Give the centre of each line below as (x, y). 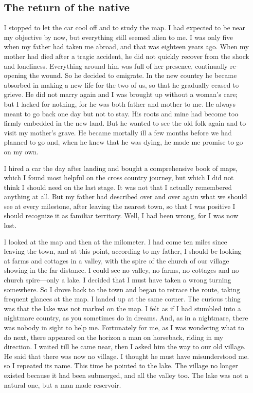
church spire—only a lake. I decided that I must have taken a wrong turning (117, 280)
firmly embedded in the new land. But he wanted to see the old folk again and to (125, 123)
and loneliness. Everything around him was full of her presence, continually (116, 65)
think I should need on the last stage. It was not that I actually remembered (118, 187)
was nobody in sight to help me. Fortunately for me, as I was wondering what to (124, 327)
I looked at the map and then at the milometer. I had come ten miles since (116, 241)
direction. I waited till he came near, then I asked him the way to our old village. (125, 346)
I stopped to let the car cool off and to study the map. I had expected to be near (125, 28)
